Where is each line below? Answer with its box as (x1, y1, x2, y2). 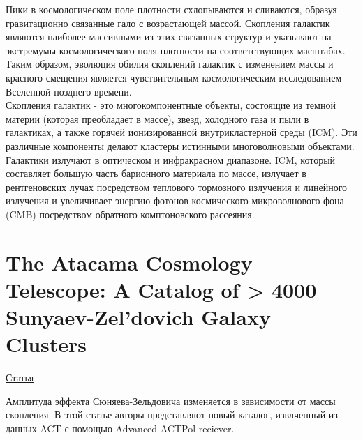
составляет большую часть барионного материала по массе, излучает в (6, 166, 306, 181)
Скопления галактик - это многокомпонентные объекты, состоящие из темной (6, 98, 336, 112)
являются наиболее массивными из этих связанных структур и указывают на (6, 29, 332, 44)
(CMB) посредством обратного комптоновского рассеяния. (6, 206, 255, 221)
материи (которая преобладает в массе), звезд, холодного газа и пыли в (6, 111, 309, 126)
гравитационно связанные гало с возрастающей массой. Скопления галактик (6, 15, 330, 30)
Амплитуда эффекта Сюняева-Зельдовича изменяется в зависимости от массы (6, 393, 336, 408)
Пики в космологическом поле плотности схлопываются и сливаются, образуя (6, 2, 337, 16)
